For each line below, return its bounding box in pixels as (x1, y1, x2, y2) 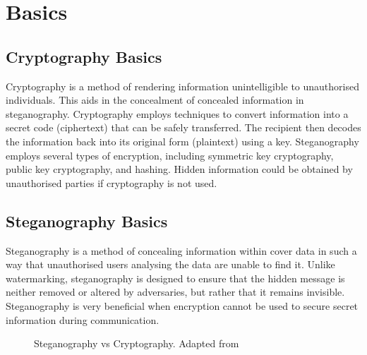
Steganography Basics (6, 210, 168, 231)
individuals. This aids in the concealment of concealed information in (6, 92, 304, 107)
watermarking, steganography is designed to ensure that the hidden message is (6, 270, 345, 285)
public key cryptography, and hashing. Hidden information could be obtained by (6, 162, 353, 176)
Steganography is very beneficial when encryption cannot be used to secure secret (6, 298, 359, 313)
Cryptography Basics (6, 45, 162, 67)
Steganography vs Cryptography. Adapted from (34, 336, 239, 351)
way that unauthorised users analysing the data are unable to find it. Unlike (6, 257, 335, 272)
